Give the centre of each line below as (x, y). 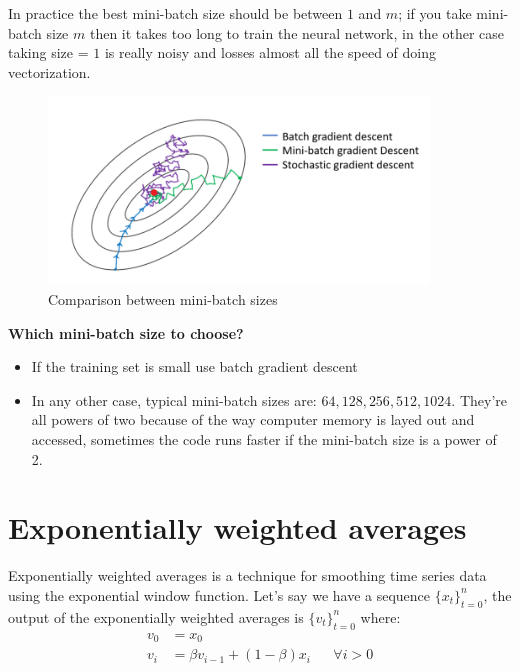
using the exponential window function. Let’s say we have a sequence (219, 594)
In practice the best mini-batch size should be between (175, 13)
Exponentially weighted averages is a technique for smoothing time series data (247, 575)
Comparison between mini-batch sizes (163, 299)
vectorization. (49, 71)
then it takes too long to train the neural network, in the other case (297, 32)
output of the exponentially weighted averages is (156, 616)
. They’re (479, 399)
